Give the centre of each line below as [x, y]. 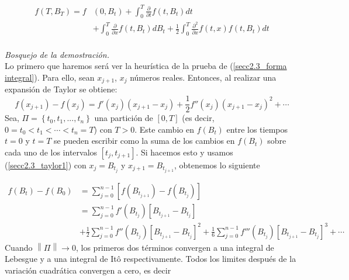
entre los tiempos [257, 129]
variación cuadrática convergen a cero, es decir [88, 270]
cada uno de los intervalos [51, 152]
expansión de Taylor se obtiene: [61, 89]
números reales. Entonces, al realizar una [203, 77]
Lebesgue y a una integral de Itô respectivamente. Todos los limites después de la [151, 259]
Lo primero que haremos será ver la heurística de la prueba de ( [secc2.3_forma [146, 66]
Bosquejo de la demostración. [57, 54]
